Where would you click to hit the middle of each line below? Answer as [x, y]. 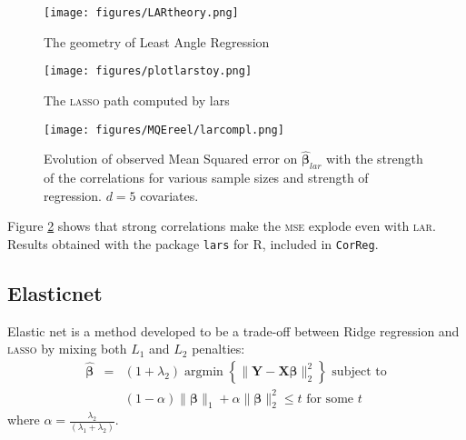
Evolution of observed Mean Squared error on [171, 159]
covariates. [169, 195]
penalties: [218, 349]
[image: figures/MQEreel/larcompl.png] [164, 130]
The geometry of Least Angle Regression [157, 41]
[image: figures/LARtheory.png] [141, 13]
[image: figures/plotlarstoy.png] [148, 71]
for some [330, 399]
